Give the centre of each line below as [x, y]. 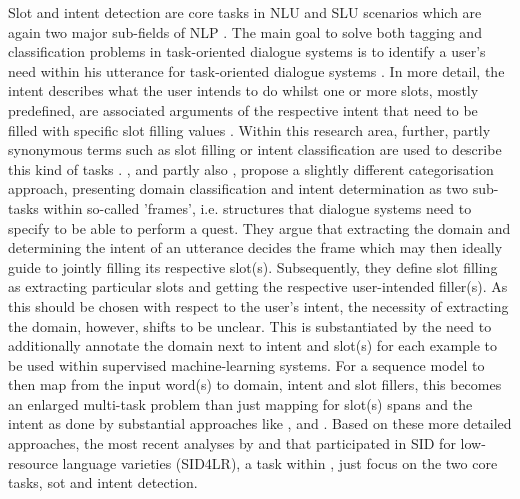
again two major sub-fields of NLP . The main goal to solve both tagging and [245, 31]
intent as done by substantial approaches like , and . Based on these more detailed [260, 423]
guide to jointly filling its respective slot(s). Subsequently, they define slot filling [253, 266]
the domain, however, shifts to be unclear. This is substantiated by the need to [250, 325]
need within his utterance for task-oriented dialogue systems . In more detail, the [256, 70]
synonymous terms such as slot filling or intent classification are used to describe [255, 149]
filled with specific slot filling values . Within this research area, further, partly [249, 129]
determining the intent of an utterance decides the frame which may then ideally [255, 247]
